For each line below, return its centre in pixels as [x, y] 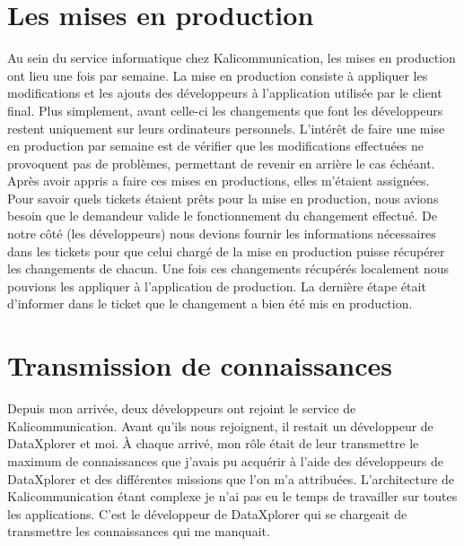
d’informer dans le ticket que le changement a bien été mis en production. [210, 303]
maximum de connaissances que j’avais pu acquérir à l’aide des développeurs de [225, 460]
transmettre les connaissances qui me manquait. [139, 531]
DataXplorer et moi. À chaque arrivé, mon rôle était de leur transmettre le [213, 443]
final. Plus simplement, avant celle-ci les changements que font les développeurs [225, 110]
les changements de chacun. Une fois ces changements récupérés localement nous [228, 269]
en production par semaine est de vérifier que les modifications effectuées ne [216, 146]
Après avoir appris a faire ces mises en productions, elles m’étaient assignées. [219, 181]
